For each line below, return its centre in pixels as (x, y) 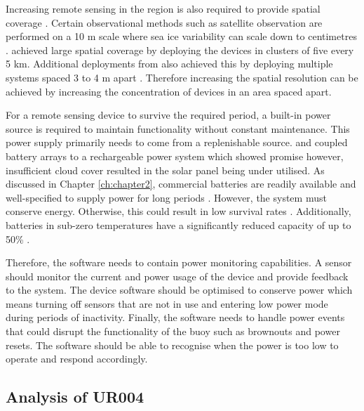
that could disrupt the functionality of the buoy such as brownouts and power (173, 331)
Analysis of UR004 (75, 397)
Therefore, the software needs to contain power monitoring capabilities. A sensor (179, 262)
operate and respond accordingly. (77, 359)
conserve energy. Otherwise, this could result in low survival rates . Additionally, (178, 211)
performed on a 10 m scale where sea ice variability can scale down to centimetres (181, 36)
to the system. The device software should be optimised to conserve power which (179, 290)
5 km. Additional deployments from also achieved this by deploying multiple (169, 64)
